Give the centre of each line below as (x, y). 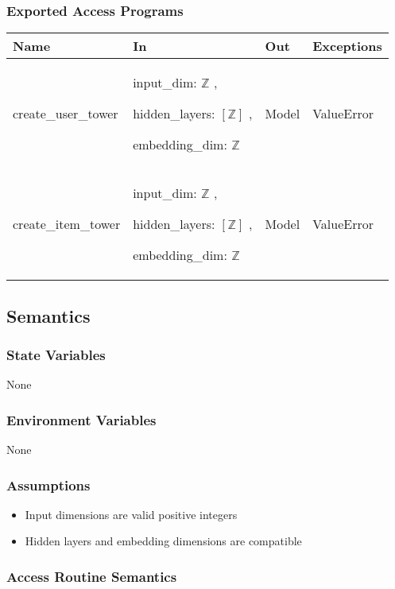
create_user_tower (66, 114)
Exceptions (347, 46)
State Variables (56, 354)
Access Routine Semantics (92, 576)
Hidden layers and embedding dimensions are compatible (163, 541)
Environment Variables (81, 419)
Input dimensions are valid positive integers (131, 514)
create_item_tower (67, 224)
